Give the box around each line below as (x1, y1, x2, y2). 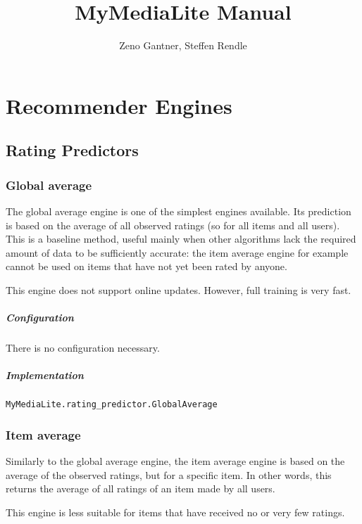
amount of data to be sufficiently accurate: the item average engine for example (6, 245, 349, 260)
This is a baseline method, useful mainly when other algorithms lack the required (6, 231, 356, 246)
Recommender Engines (6, 91, 232, 120)
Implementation (6, 368, 84, 383)
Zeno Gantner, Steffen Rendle (119, 38, 247, 53)
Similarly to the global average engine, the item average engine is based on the (6, 454, 345, 468)
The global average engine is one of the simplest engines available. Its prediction (6, 203, 351, 218)
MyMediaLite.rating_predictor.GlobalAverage (6, 400, 218, 410)
